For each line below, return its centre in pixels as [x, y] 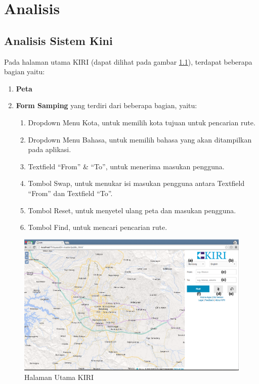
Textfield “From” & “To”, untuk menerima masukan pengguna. [126, 166]
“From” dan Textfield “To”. [70, 193]
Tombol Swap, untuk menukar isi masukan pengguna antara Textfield [136, 183]
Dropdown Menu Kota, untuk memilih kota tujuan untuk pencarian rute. [142, 122]
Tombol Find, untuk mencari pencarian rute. [98, 227]
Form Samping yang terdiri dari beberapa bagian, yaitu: [106, 105]
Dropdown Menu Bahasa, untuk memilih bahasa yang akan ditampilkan [140, 139]
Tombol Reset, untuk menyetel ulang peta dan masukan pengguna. [132, 210]
